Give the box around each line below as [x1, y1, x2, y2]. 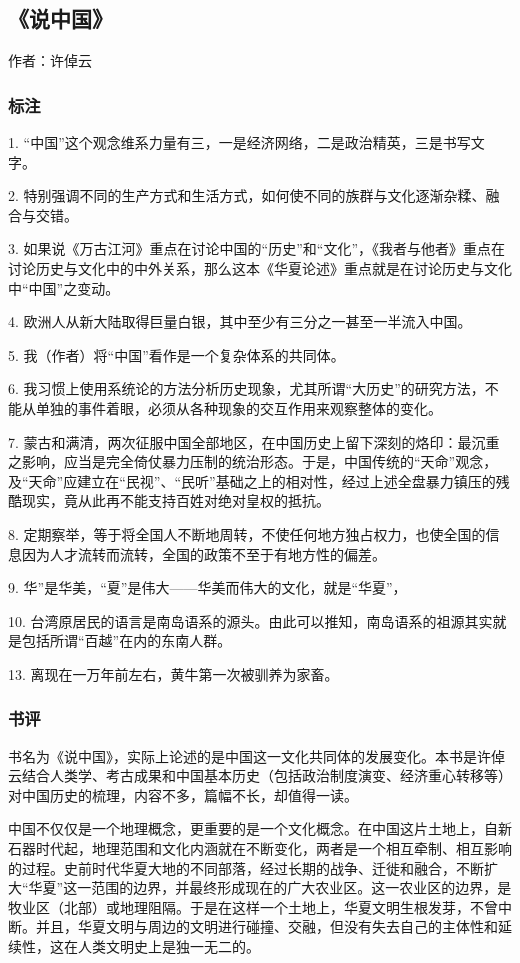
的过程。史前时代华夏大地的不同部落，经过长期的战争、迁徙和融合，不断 [8, 857, 484, 878]
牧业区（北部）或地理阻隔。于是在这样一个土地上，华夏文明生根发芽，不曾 [8, 896, 498, 917]
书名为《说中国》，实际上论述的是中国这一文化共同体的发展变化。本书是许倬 [8, 745, 505, 766]
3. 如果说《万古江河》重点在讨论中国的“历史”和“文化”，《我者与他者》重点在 [8, 238, 505, 259]
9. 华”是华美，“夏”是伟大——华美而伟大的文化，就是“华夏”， [8, 577, 407, 598]
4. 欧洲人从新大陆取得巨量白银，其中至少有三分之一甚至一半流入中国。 [8, 311, 472, 332]
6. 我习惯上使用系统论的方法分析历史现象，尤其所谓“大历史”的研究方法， [8, 378, 485, 399]
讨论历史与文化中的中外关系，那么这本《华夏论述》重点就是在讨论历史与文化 [8, 257, 512, 278]
